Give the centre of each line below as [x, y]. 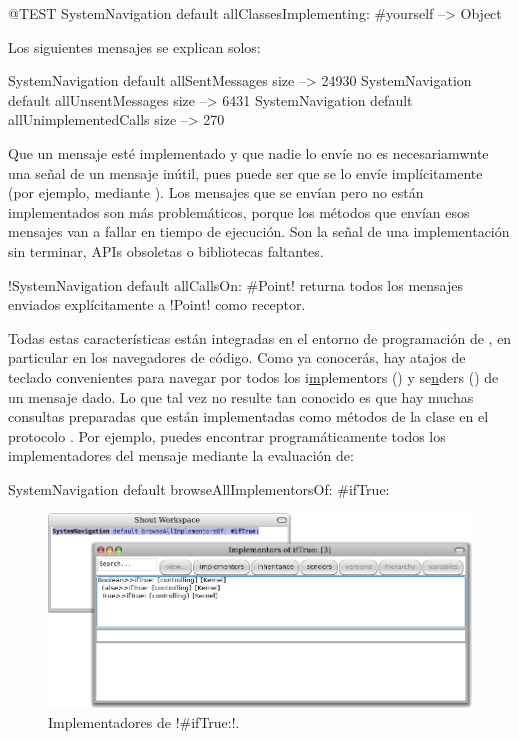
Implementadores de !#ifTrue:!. [144, 722]
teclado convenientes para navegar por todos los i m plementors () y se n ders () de [253, 376]
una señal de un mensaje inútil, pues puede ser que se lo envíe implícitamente [245, 172]
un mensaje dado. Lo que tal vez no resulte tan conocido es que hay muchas [241, 396]
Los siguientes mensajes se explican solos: [134, 46]
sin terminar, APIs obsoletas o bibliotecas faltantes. [166, 250]
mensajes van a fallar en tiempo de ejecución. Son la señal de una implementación [259, 231]
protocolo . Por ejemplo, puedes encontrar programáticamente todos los [227, 435]
